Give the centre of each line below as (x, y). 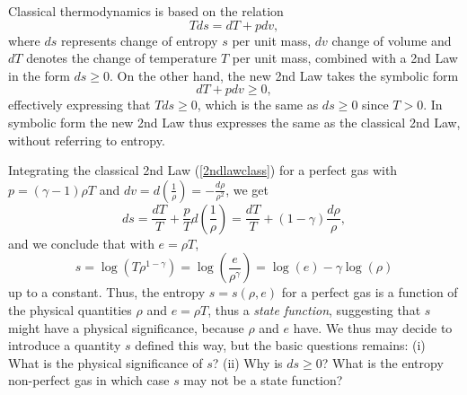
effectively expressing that (79, 105)
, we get (247, 189)
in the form (39, 75)
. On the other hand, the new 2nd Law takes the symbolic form (284, 75)
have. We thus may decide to (373, 327)
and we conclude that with (81, 243)
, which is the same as (258, 105)
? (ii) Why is (247, 362)
